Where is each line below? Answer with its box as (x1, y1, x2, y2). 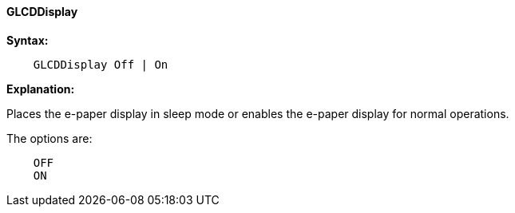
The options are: (6, 131, 93, 145)
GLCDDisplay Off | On (33, 57, 168, 71)
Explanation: (6, 81, 75, 96)
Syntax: (6, 33, 49, 47)
